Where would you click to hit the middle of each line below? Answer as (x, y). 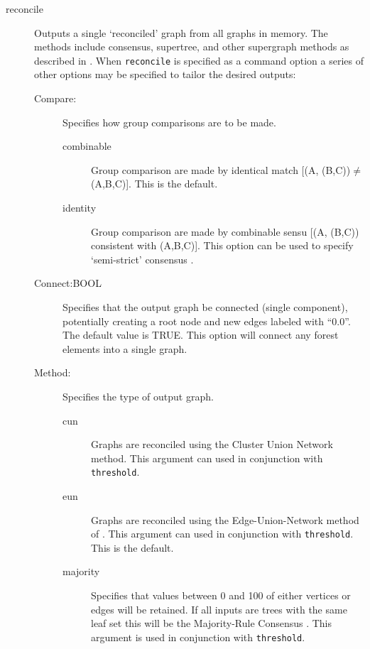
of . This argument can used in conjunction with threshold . (222, 534)
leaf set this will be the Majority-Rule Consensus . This (212, 623)
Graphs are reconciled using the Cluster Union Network (212, 444)
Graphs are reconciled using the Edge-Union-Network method (225, 519)
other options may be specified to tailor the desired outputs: (165, 74)
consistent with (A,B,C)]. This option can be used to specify (222, 245)
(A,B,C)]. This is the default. (154, 184)
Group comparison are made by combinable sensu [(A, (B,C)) (225, 231)
